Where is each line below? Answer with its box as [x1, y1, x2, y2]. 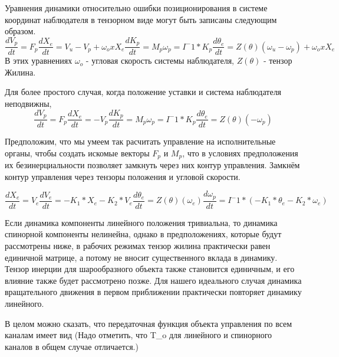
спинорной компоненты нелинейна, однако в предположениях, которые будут [5, 228, 282, 240]
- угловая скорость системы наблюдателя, [85, 54, 234, 67]
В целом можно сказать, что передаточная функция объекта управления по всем [5, 317, 292, 329]
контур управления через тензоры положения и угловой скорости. [5, 170, 241, 182]
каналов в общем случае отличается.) [5, 340, 139, 352]
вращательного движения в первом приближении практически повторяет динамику [5, 286, 302, 298]
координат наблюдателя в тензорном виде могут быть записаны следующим [5, 13, 277, 25]
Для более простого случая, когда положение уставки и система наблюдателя [5, 86, 282, 98]
